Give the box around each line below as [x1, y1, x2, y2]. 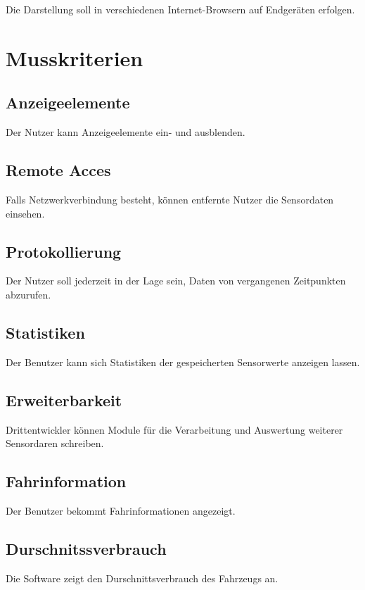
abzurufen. [6, 287, 51, 301]
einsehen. [6, 206, 45, 220]
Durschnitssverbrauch [6, 537, 167, 559]
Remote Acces [6, 159, 111, 181]
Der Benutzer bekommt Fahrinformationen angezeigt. [6, 503, 236, 517]
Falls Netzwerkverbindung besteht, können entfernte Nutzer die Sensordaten [6, 192, 334, 206]
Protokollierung [6, 240, 122, 262]
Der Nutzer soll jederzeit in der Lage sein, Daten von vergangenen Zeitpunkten [6, 273, 346, 288]
